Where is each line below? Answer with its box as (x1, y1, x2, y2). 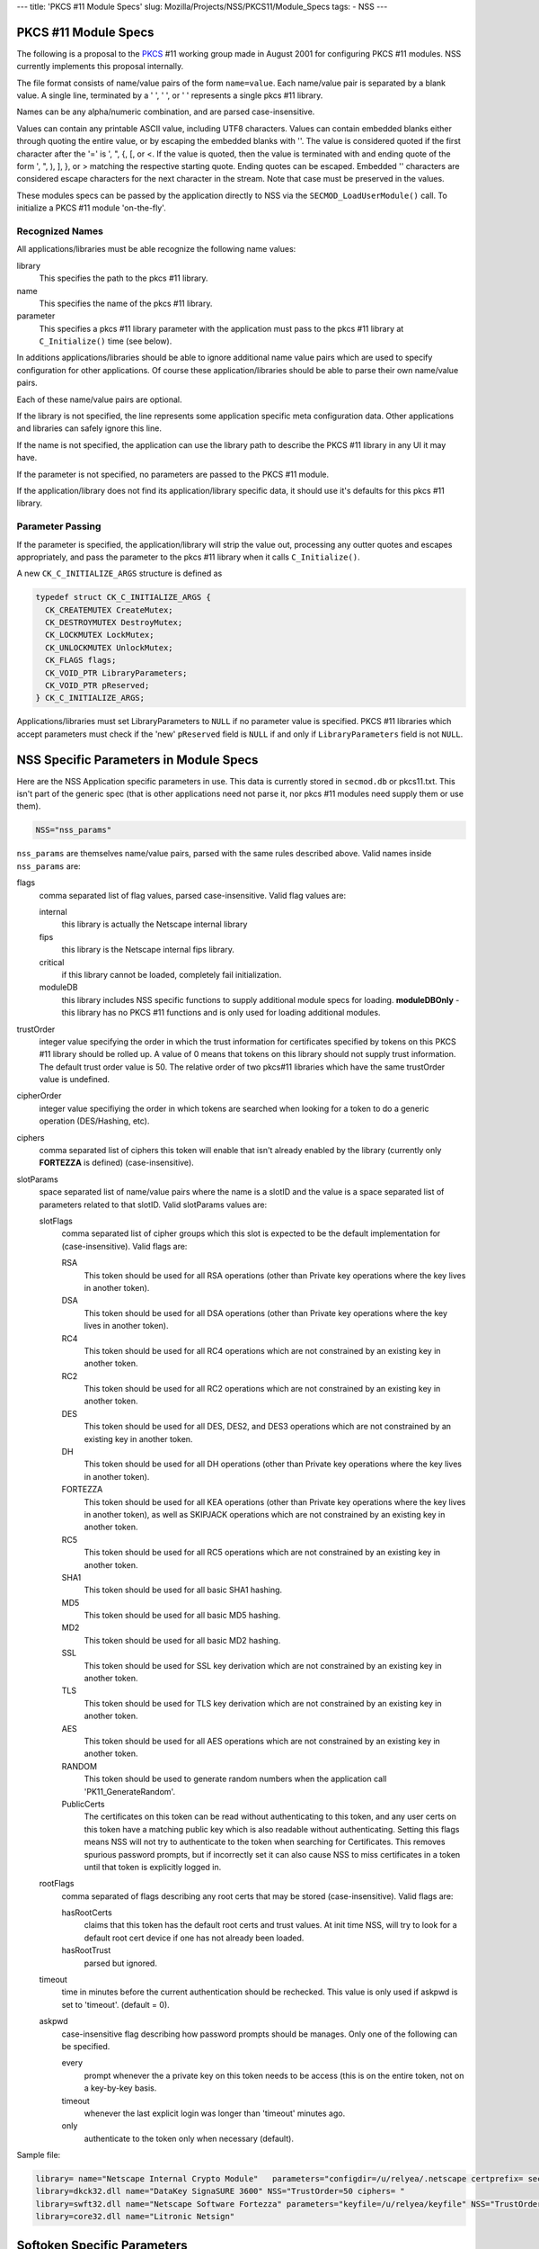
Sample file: (16, 2150, 61, 2161)
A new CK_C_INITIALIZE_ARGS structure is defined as (16, 568, 223, 579)
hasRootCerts (61, 1907, 112, 1918)
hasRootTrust (61, 1945, 111, 1956)
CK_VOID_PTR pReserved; (45, 680, 150, 691)
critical (39, 956, 65, 967)
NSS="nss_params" (35, 825, 112, 836)
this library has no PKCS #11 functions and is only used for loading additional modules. (61, 1008, 381, 1018)
